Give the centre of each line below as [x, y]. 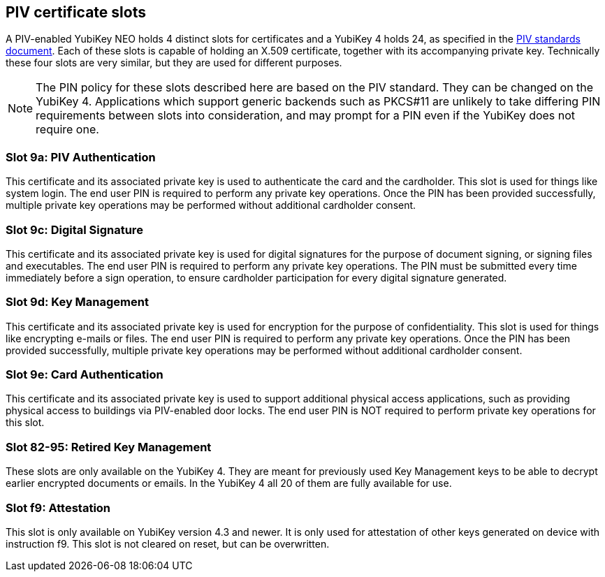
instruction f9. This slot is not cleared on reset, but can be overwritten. [168, 543]
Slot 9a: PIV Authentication [81, 157]
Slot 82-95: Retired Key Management [109, 447]
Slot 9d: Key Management [77, 302]
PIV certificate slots [76, 12]
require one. [67, 130]
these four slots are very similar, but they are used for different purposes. [174, 63]
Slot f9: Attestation [58, 507]
